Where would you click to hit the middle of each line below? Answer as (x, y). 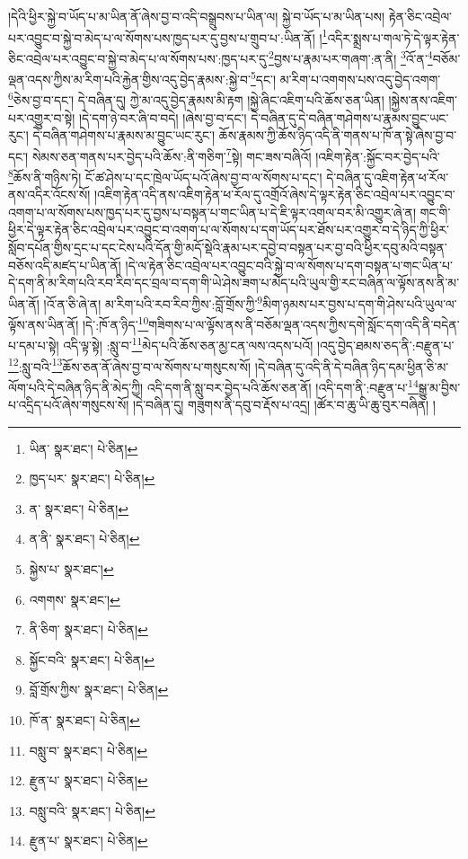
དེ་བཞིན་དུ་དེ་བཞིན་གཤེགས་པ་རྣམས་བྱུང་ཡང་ (350, 117)
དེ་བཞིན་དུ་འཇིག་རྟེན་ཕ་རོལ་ (388, 177)
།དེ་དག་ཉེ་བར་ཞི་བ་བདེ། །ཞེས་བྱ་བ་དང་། (163, 117)
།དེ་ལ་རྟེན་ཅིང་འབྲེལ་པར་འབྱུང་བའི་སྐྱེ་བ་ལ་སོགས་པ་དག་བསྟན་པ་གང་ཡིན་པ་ (289, 265)
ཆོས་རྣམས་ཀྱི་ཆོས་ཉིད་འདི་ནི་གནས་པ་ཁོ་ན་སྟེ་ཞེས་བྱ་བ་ (338, 135)
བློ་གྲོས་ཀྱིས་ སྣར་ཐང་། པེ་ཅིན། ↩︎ (99, 690)
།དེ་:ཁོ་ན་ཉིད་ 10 (115, 323)
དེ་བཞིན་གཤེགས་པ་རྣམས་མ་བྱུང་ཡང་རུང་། (124, 135)
